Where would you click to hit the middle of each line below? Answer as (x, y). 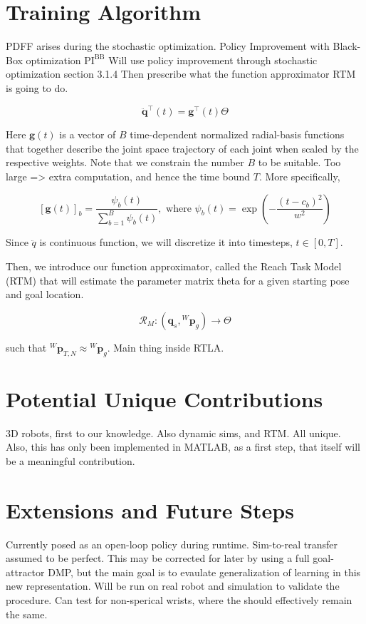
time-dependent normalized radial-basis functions (237, 134)
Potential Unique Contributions (164, 398)
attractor (25, 572)
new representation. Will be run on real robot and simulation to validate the (173, 586)
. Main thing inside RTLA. (166, 347)
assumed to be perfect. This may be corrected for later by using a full (158, 558)
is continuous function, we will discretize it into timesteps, (166, 242)
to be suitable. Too (299, 162)
